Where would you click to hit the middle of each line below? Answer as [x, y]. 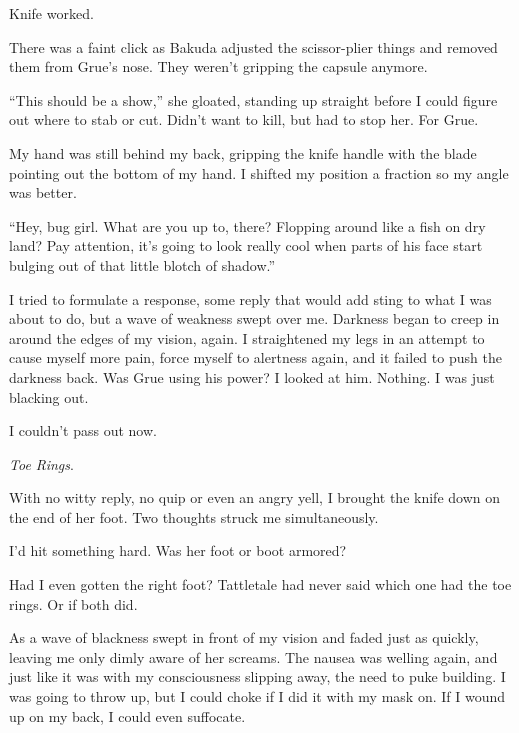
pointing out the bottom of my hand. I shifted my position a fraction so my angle [259, 172]
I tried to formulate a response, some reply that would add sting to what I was [250, 298]
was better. [43, 192]
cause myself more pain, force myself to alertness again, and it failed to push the [255, 357]
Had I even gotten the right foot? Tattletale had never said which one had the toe [260, 584]
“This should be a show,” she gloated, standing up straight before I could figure [253, 99]
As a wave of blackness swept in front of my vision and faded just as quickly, [244, 637]
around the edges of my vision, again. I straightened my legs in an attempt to [247, 337]
